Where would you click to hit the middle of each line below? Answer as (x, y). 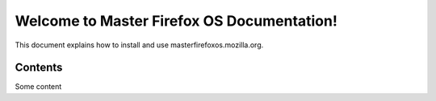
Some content (38, 87)
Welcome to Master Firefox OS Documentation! (176, 21)
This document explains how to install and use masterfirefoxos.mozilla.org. (139, 45)
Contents (39, 68)
